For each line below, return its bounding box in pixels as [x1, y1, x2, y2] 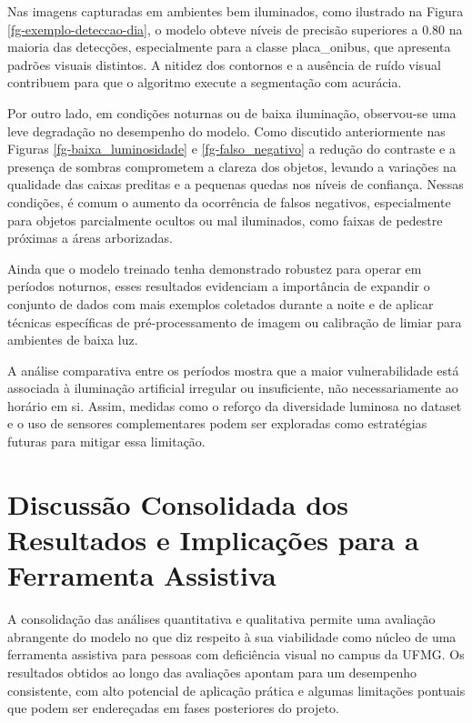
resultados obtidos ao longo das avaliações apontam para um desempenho [7, 662, 417, 681]
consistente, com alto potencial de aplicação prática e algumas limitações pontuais [7, 680, 466, 699]
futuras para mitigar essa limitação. [7, 432, 206, 451]
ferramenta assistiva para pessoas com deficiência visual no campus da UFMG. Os [7, 645, 465, 664]
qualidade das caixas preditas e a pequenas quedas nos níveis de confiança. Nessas [7, 175, 464, 194]
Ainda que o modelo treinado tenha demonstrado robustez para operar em [7, 258, 422, 277]
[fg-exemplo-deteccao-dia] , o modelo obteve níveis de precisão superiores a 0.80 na [7, 19, 463, 38]
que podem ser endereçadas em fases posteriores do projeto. [7, 698, 340, 718]
